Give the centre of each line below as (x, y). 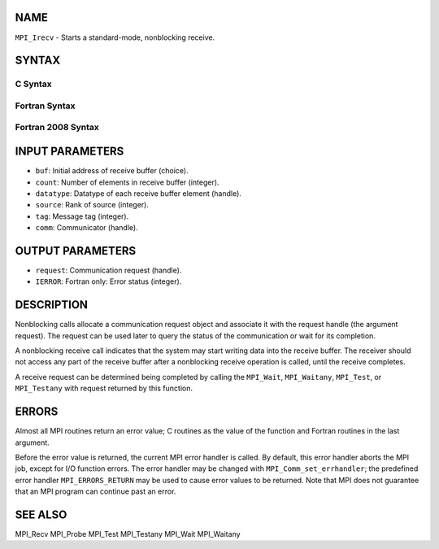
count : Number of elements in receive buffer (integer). (127, 182)
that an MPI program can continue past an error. (96, 491)
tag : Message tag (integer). (82, 216)
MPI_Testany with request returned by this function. (104, 388)
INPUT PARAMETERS (70, 152)
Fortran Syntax (45, 106)
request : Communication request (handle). (109, 270)
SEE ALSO (41, 514)
